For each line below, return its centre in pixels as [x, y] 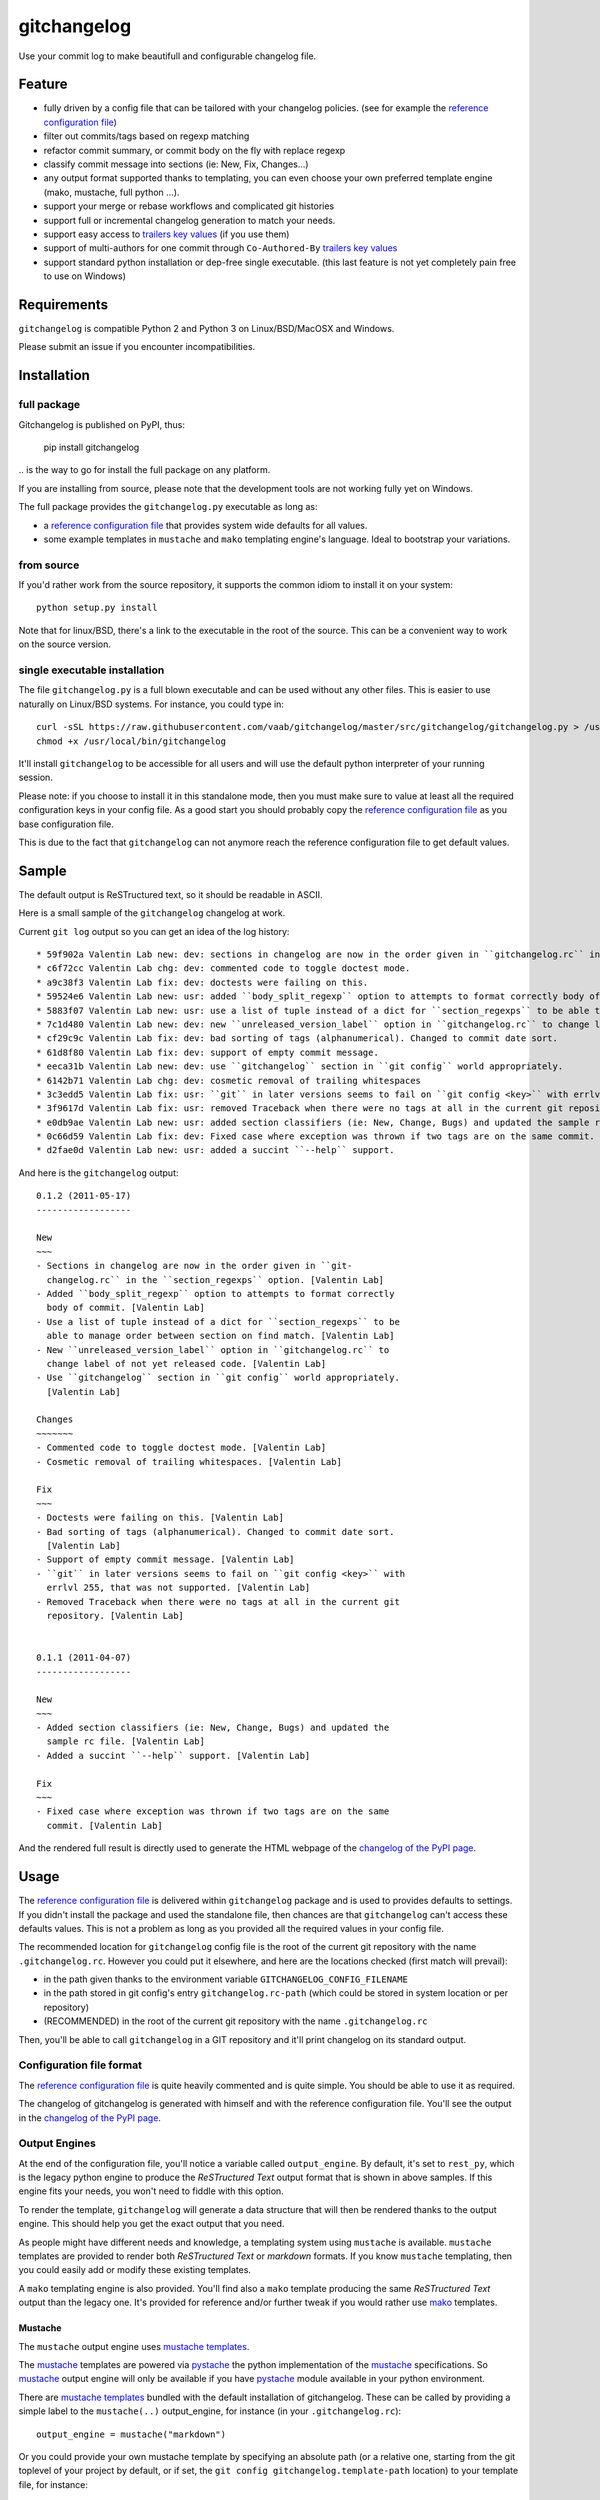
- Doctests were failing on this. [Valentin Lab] [160, 1518]
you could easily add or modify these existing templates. [135, 2270]
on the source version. [65, 644]
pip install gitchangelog [91, 447]
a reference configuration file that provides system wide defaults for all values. [205, 525]
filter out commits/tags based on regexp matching [146, 136]
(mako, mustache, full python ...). [111, 192]
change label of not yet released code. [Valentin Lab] [186, 1363]
